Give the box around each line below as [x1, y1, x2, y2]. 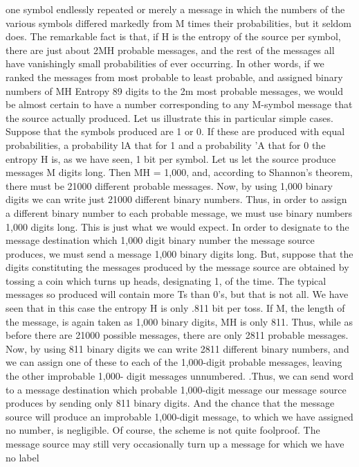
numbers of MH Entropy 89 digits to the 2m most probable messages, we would [6, 83, 344, 98]
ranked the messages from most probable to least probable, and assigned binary [6, 69, 343, 84]
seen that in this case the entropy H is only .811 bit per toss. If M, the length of [6, 301, 345, 315]
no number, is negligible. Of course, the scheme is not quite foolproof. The [6, 423, 320, 437]
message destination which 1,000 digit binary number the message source [6, 233, 315, 247]
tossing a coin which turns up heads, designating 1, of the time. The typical [6, 273, 326, 288]
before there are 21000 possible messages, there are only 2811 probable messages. [6, 328, 349, 342]
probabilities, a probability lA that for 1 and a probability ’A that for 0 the [6, 137, 326, 152]
